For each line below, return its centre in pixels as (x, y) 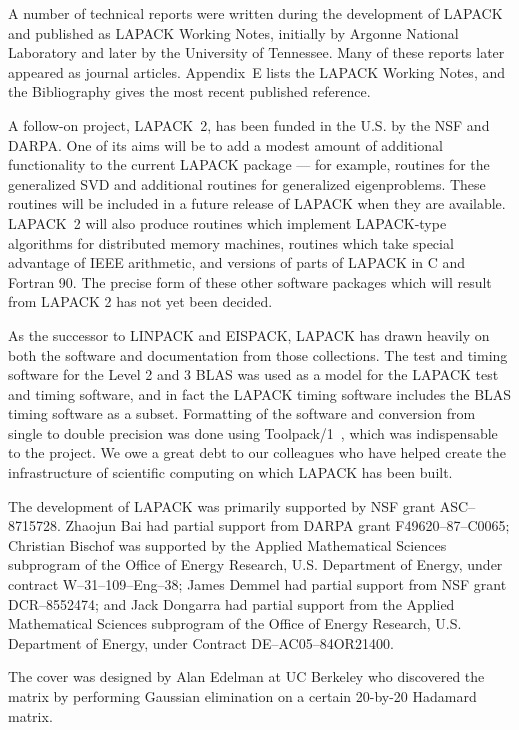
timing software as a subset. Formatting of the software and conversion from (242, 413)
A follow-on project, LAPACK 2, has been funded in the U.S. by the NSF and (249, 124)
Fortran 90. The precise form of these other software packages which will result (250, 281)
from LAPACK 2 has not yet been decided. (140, 301)
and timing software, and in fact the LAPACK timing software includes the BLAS (260, 393)
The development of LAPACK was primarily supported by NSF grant (222, 505)
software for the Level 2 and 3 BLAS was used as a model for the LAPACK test (253, 374)
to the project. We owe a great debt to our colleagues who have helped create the (257, 452)
